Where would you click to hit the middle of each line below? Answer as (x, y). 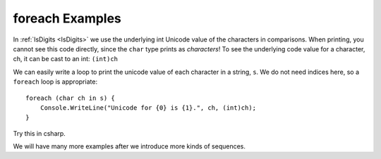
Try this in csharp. (40, 133)
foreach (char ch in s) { (71, 98)
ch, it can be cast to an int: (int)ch (66, 59)
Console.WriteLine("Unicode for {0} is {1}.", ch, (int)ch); (148, 108)
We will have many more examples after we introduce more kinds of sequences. (129, 146)
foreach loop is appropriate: (55, 82)
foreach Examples (67, 18)
